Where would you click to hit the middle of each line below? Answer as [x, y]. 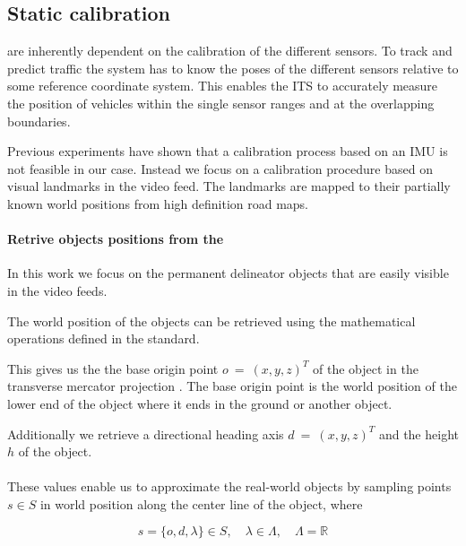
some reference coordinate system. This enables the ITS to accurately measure [223, 86]
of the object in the [366, 368]
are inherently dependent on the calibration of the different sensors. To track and [230, 51]
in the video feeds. [57, 290]
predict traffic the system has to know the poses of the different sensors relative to [233, 68]
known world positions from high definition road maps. [158, 203]
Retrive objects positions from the [116, 239]
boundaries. [39, 121]
